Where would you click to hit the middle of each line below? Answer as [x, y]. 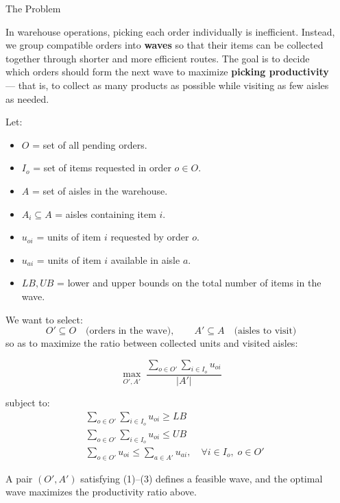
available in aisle [145, 259]
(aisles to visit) [265, 331]
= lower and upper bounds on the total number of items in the [189, 283]
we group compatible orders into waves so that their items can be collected [165, 45]
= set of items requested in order [102, 168]
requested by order [150, 237]
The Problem [33, 8]
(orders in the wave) [129, 331]
